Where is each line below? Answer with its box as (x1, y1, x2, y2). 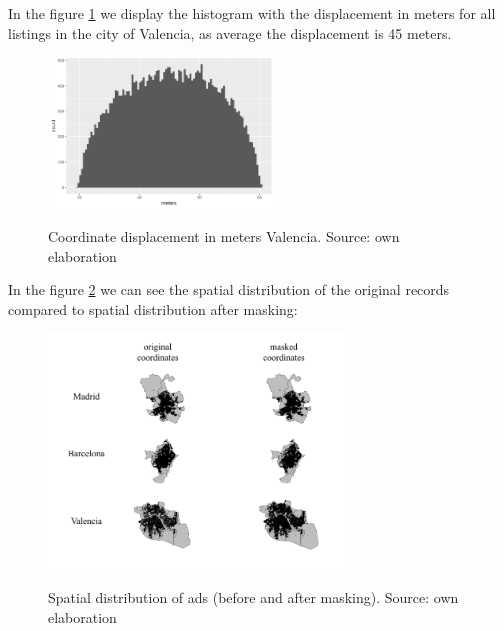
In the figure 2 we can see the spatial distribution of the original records (8, 279, 450, 300)
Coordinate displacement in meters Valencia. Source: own (48, 225, 400, 246)
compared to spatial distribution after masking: (8, 298, 298, 319)
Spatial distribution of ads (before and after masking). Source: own (48, 587, 459, 608)
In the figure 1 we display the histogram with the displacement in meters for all (8, 3, 496, 23)
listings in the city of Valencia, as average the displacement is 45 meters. (8, 22, 452, 43)
